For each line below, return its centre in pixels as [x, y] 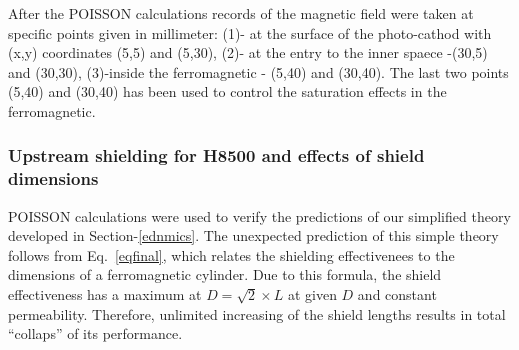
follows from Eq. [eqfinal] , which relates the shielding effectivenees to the [231, 254]
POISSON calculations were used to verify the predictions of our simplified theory [259, 215]
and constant [397, 294]
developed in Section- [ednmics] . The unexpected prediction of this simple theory [253, 235]
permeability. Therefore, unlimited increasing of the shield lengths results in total [257, 313]
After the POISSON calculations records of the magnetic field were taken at [241, 13]
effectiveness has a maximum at [105, 294]
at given [312, 294]
